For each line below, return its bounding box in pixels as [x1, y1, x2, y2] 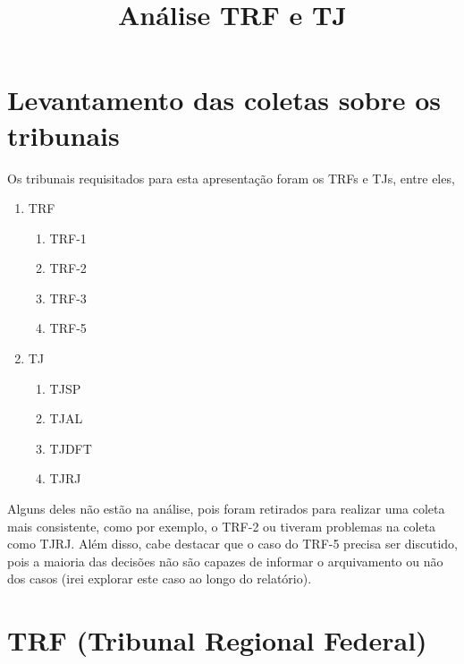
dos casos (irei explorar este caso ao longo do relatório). [7, 569, 312, 588]
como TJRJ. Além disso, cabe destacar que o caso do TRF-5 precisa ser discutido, [7, 534, 458, 553]
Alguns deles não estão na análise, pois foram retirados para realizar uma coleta [7, 499, 445, 518]
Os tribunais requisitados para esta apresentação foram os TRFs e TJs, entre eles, [7, 168, 455, 187]
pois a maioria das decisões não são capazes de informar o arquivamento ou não [7, 551, 443, 570]
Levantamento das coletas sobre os [7, 81, 442, 118]
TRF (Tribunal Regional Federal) [7, 622, 427, 659]
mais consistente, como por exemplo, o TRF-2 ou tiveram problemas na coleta [7, 516, 436, 535]
